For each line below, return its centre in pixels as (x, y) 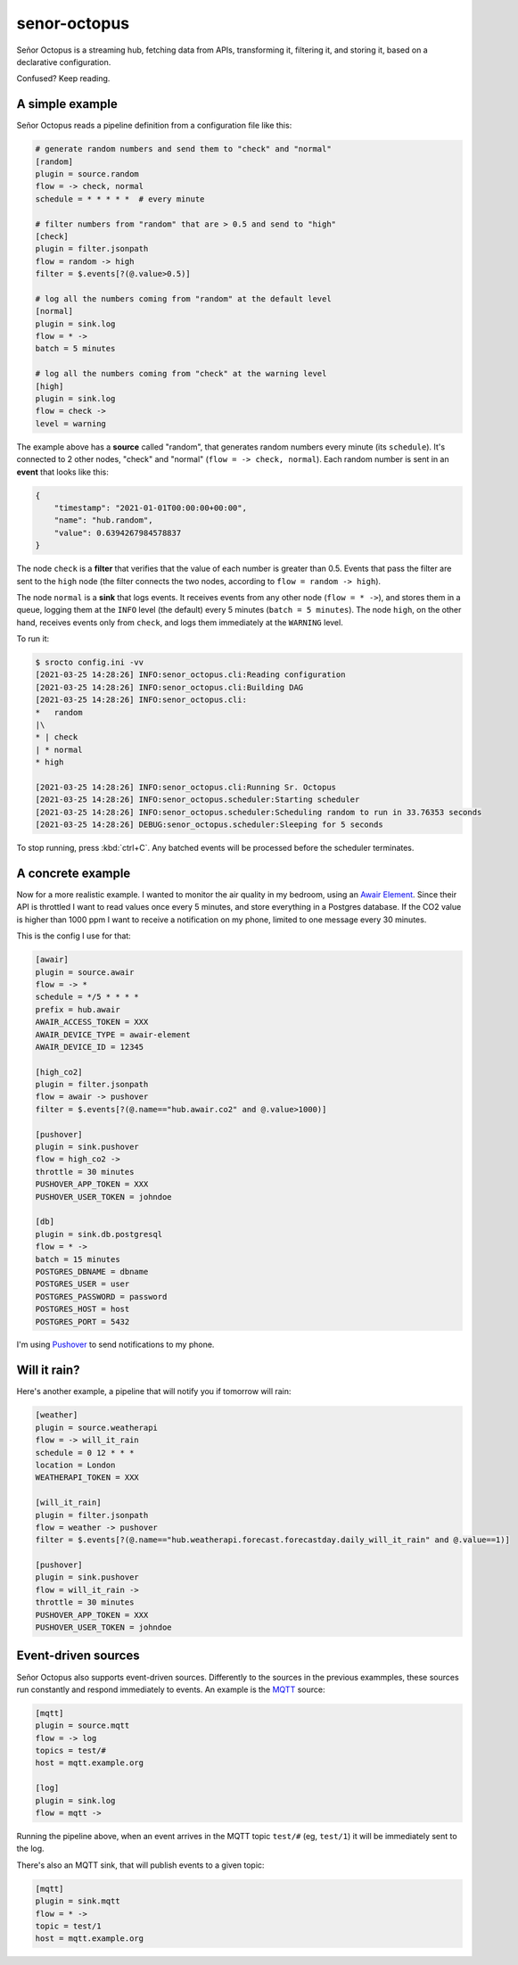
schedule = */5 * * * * (87, 997)
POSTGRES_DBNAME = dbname (92, 1271)
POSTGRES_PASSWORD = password (101, 1296)
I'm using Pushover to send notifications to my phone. (115, 1345)
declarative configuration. (64, 62)
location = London (75, 1465)
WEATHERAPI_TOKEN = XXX (87, 1478)
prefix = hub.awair (78, 1009)
